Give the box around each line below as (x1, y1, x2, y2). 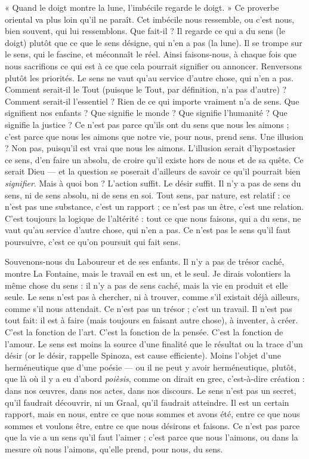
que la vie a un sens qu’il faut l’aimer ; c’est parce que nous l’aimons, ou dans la (5, 431, 298, 443)
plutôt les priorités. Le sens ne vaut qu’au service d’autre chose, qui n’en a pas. (5, 71, 294, 84)
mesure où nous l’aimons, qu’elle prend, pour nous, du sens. (5, 442, 223, 455)
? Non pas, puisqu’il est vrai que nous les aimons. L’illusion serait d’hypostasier (5, 142, 296, 154)
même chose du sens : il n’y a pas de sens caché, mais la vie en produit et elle (5, 279, 288, 291)
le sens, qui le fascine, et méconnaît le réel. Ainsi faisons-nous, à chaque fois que (5, 48, 297, 60)
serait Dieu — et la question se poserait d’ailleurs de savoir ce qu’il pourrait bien (5, 165, 301, 178)
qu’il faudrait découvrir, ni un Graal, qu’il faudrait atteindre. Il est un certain (5, 396, 289, 408)
